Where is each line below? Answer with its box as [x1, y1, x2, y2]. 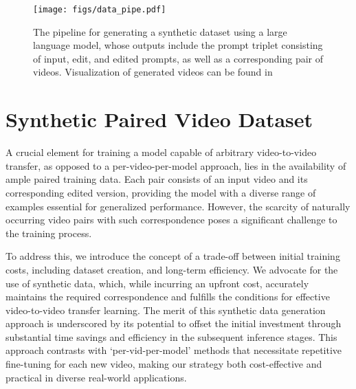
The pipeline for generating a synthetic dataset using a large [33, 24, 287, 38]
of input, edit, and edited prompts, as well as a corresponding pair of [33, 51, 324, 65]
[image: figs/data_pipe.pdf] [33, 5, 166, 14]
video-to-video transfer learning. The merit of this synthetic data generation [5, 302, 326, 317]
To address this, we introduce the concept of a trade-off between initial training [5, 249, 340, 263]
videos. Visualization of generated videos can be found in [33, 65, 273, 79]
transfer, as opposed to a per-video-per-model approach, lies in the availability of [5, 158, 346, 173]
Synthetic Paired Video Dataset [5, 105, 313, 133]
